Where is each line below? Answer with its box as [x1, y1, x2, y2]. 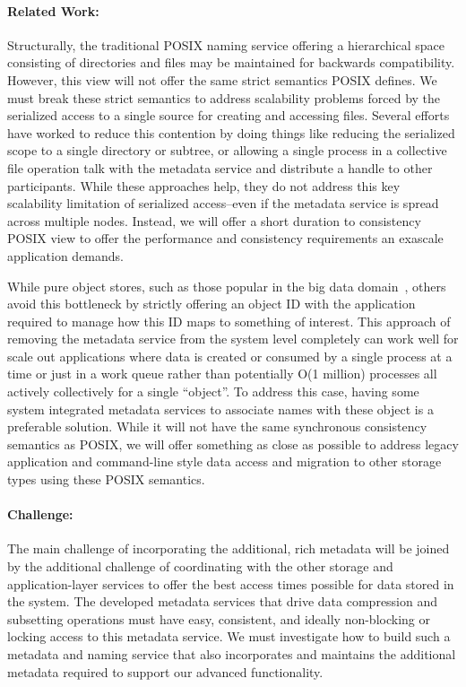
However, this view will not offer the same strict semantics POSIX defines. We [7, 70, 437, 89]
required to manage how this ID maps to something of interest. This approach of [7, 311, 451, 330]
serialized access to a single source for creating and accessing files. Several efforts [7, 106, 450, 125]
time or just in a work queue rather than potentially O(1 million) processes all [7, 364, 437, 383]
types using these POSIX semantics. [7, 470, 205, 489]
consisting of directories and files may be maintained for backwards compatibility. [7, 53, 455, 72]
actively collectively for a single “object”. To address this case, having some [7, 382, 419, 401]
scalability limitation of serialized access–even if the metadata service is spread [7, 194, 439, 213]
